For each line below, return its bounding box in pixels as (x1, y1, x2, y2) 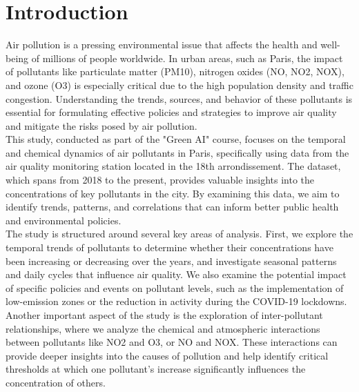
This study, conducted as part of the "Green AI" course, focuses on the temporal (6, 132, 346, 146)
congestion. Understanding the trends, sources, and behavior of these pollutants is (6, 91, 353, 106)
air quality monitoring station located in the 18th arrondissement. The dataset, (6, 159, 341, 173)
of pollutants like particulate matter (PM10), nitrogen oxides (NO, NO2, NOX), (6, 64, 345, 79)
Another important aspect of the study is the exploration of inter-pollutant (6, 308, 323, 322)
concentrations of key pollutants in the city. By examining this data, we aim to (6, 186, 340, 200)
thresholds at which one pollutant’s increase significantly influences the (6, 362, 306, 376)
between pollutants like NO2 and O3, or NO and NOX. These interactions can (6, 335, 338, 349)
